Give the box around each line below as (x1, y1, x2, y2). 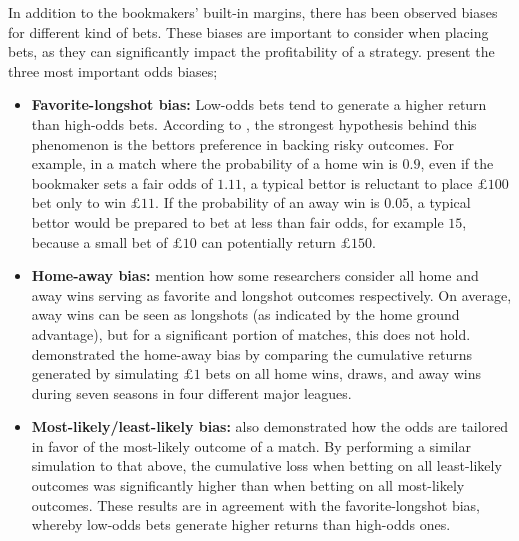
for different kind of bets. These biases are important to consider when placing (8, 21, 489, 42)
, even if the (420, 153, 494, 174)
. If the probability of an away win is (155, 192, 380, 213)
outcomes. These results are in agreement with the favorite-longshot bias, (31, 494, 480, 515)
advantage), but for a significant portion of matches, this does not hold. (31, 323, 471, 344)
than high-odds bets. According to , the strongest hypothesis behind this (31, 113, 477, 134)
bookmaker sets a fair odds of (31, 172, 213, 193)
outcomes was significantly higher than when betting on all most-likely (31, 475, 465, 496)
